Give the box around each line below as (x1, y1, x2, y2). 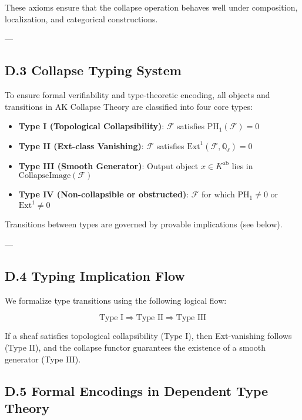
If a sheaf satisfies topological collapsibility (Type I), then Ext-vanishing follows (5, 330, 292, 342)
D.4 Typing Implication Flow (5, 267, 185, 285)
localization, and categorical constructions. (5, 12, 158, 25)
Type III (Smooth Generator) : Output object (18, 159, 199, 172)
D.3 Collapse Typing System (5, 61, 182, 79)
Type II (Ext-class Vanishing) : (18, 139, 144, 152)
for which (202, 188, 235, 200)
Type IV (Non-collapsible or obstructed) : (18, 188, 189, 200)
